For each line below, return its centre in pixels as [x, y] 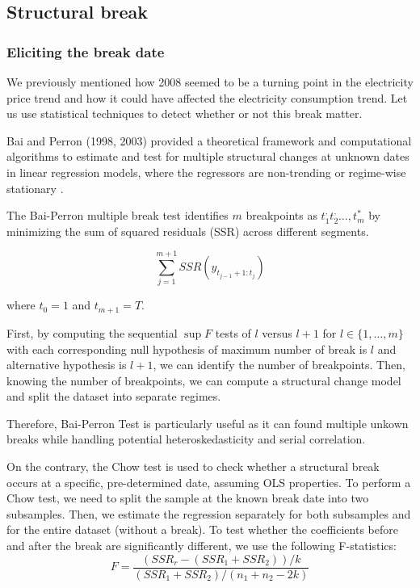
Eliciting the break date [86, 51]
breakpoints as [281, 215]
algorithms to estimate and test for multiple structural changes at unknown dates [208, 156]
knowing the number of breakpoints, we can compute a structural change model [204, 380]
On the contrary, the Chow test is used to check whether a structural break [193, 466]
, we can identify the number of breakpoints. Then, [279, 365]
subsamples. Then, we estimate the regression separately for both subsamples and [209, 513]
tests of [233, 332]
